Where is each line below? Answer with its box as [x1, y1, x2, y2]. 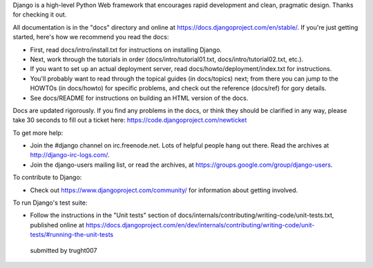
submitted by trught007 [30, 246, 97, 254]
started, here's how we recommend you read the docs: [12, 33, 169, 41]
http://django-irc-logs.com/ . [30, 151, 110, 159]
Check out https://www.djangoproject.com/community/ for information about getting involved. [30, 186, 298, 194]
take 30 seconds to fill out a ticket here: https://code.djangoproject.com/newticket [12, 116, 247, 124]
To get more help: [12, 128, 64, 137]
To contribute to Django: [12, 173, 82, 182]
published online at [30, 220, 84, 229]
